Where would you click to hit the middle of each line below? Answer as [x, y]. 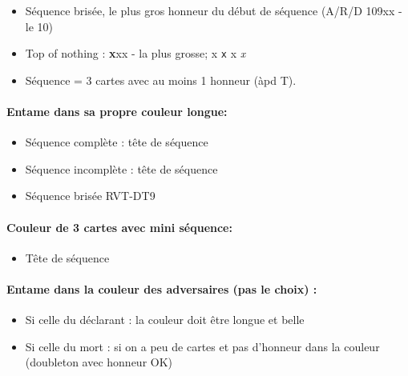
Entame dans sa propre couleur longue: [117, 112]
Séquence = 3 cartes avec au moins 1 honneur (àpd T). [161, 80]
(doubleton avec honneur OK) [99, 362]
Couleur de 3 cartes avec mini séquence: [119, 227]
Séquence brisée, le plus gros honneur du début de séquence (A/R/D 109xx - [214, 10]
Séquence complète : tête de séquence [117, 142]
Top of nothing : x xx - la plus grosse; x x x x [135, 53]
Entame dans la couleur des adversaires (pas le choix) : [162, 289]
